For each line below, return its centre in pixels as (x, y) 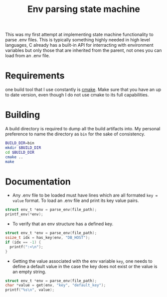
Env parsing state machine (84, 9)
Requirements (35, 76)
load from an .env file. (28, 56)
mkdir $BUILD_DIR (23, 148)
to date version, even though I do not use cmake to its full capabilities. (77, 95)
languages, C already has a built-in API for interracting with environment (79, 45)
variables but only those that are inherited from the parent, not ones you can (83, 50)
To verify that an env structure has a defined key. (63, 224)
